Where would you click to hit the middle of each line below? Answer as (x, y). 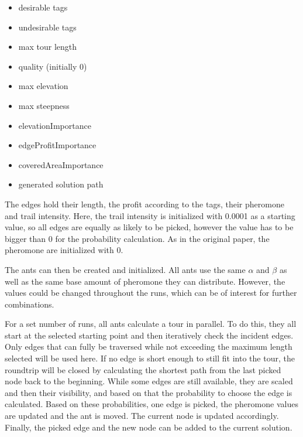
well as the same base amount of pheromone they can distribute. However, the (145, 281)
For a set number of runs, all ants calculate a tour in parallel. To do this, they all (151, 324)
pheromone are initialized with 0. (64, 250)
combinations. (30, 304)
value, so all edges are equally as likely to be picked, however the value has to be (149, 227)
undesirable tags (47, 27)
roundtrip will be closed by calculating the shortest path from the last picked (143, 369)
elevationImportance (55, 125)
